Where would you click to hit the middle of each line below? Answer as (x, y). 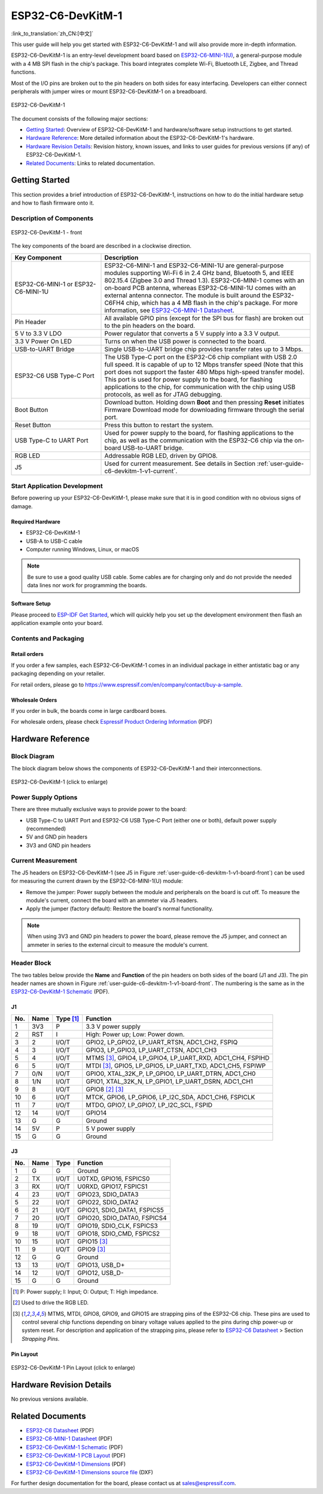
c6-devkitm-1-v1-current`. (141, 471)
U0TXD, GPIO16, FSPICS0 (114, 1178)
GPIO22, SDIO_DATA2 (108, 1202)
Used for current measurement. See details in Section (180, 464)
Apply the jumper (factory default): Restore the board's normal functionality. (120, 908)
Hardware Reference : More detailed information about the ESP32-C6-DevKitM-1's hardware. (140, 138)
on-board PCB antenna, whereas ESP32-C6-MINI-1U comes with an (200, 288)
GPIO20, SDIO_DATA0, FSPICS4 (122, 1218)
